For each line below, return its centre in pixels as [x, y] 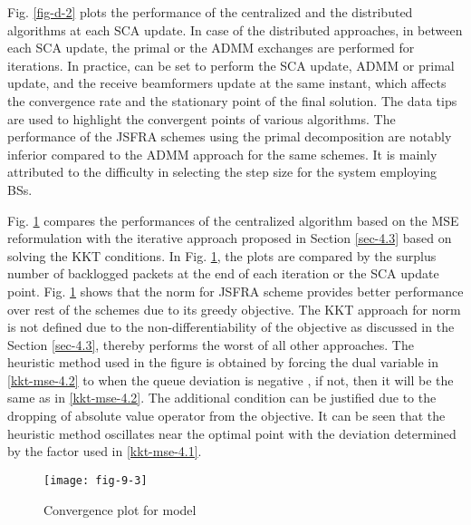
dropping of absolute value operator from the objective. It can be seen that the [226, 416]
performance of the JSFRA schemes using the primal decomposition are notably [230, 136]
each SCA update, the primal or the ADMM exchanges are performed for [211, 48]
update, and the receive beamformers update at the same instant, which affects [227, 83]
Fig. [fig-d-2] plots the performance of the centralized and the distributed [210, 12]
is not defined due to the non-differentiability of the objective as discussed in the [231, 327]
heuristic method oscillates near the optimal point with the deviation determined [232, 433]
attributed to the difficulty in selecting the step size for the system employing [222, 172]
